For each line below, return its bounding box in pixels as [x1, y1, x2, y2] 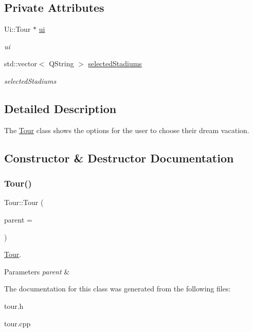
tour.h [4, 300, 24, 311]
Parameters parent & [4, 266, 70, 276]
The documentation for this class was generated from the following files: [4, 283, 231, 294]
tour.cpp [4, 318, 31, 328]
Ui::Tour [4, 24, 31, 34]
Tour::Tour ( [4, 197, 44, 208]
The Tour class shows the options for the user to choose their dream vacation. [4, 124, 249, 135]
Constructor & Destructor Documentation [4, 150, 234, 165]
